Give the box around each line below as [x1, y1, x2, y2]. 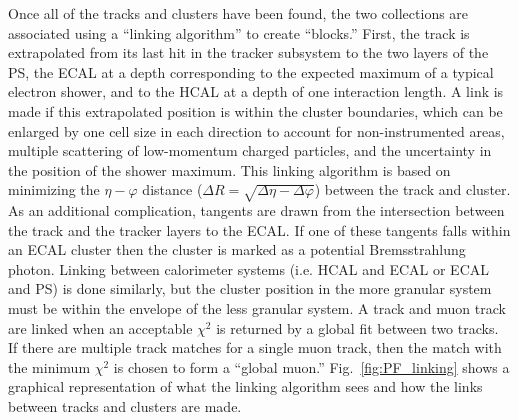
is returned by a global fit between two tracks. [216, 317, 499, 338]
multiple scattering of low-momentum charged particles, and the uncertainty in [8, 140, 492, 161]
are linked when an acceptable [8, 317, 193, 338]
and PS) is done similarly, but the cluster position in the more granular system [8, 278, 492, 299]
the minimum [8, 356, 91, 377]
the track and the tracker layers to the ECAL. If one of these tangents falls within [8, 219, 511, 240]
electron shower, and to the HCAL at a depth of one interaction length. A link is [8, 81, 504, 102]
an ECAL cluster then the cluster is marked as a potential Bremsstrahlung [8, 239, 466, 260]
